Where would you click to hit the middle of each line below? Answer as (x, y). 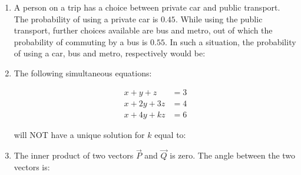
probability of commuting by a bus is (81, 41)
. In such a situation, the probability (230, 41)
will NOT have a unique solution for (79, 134)
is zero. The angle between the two (233, 155)
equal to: (170, 134)
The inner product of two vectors (74, 155)
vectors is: (32, 167)
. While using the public (219, 18)
